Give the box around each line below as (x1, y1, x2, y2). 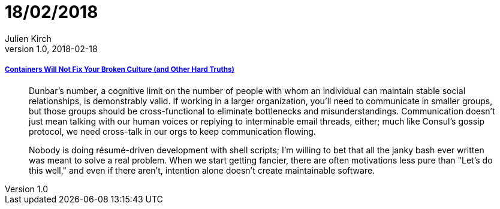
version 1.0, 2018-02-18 (5, 43, 98, 54)
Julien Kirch (5, 33, 52, 44)
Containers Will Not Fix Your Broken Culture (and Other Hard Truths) (5, 65, 234, 74)
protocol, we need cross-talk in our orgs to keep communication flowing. (29, 126, 316, 137)
